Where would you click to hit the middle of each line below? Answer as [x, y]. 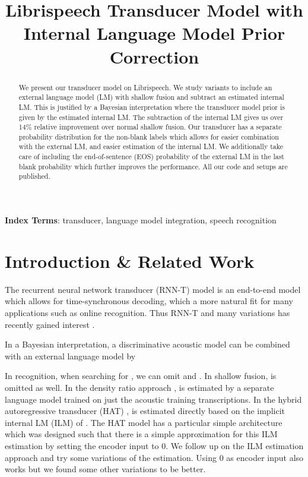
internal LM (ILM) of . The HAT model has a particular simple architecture [144, 422]
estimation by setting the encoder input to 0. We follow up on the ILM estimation [154, 445]
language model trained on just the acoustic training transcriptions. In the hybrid [153, 399]
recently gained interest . [50, 324]
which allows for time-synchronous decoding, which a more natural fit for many [149, 301]
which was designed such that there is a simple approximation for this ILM [141, 434]
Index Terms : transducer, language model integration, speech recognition [141, 220]
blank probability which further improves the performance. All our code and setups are [153, 166]
